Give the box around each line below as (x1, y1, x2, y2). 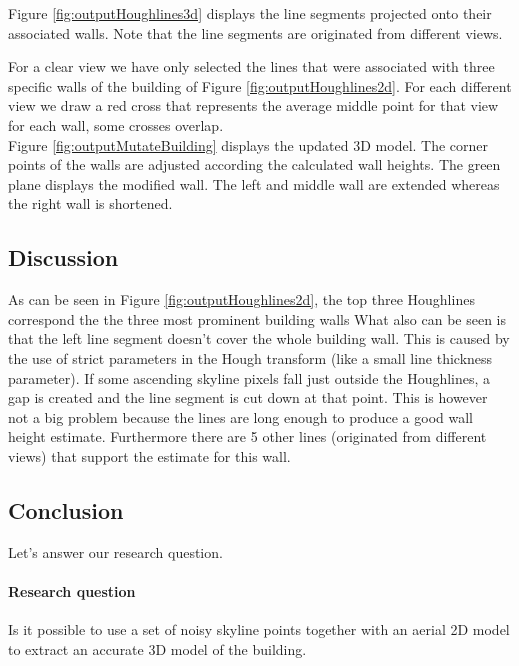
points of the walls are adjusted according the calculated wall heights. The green (8, 154, 501, 175)
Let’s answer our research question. (8, 541, 223, 562)
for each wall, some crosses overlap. (8, 114, 224, 135)
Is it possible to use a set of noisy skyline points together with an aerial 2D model (8, 619, 510, 640)
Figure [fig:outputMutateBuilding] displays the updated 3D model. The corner (8, 134, 489, 155)
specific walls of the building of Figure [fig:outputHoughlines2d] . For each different (8, 75, 512, 96)
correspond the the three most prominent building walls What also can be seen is (8, 308, 506, 329)
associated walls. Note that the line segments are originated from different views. (8, 22, 503, 43)
